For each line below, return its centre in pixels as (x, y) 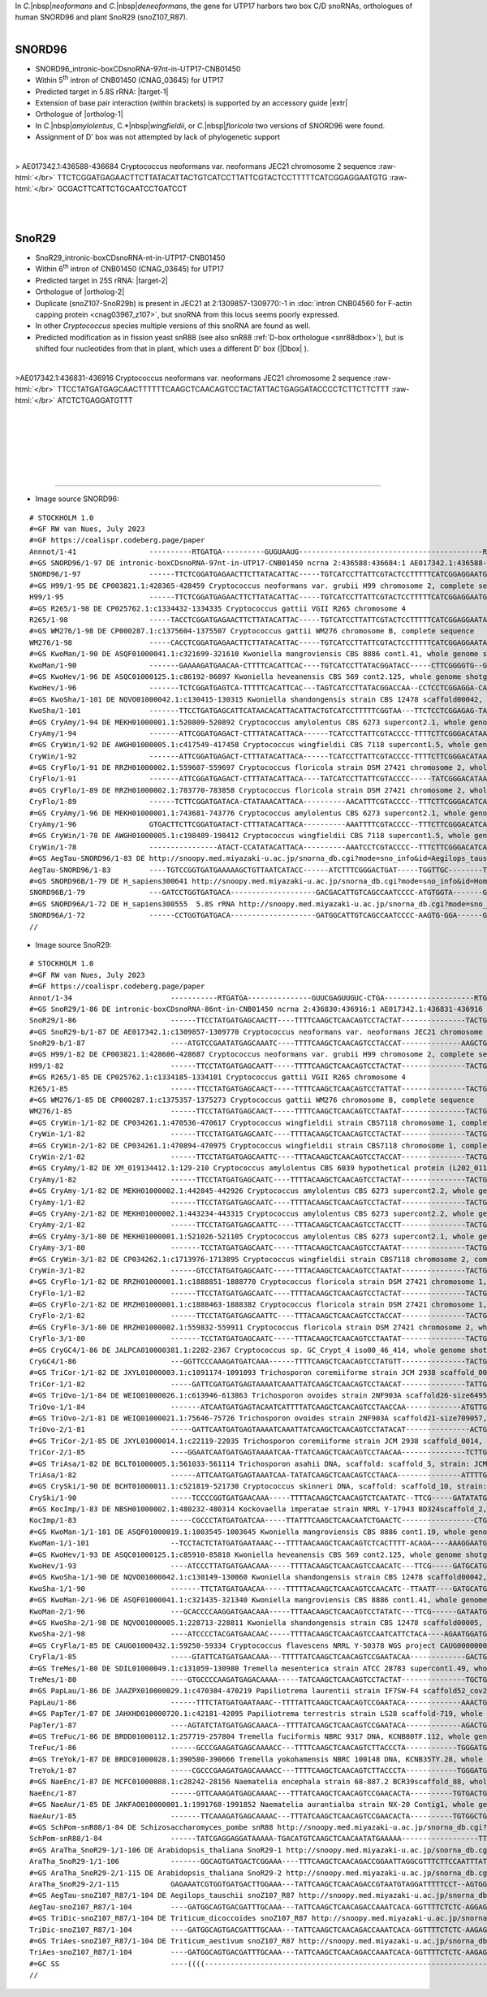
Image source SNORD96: (77, 499)
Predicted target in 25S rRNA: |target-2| (101, 280)
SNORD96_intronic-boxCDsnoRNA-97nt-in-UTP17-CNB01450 (138, 68)
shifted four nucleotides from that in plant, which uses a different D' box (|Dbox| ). (172, 348)
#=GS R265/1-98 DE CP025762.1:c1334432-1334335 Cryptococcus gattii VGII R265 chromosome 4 (218, 608)
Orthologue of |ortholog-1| (79, 115)
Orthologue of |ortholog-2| (80, 292)
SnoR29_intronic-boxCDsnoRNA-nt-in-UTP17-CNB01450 (130, 258)
